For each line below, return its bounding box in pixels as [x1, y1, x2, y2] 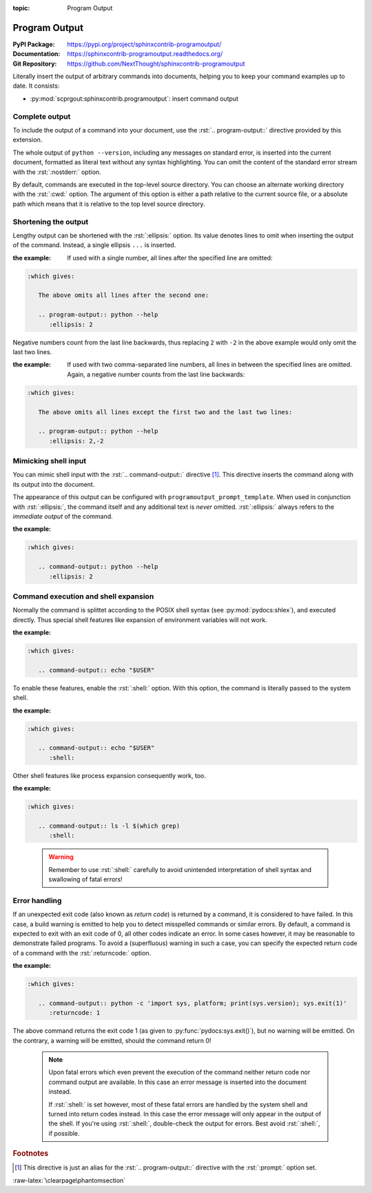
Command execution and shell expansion [12, 591, 154, 601]
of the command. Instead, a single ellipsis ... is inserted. [12, 241, 176, 249]
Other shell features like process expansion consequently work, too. [12, 771, 206, 779]
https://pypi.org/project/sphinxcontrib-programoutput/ [67, 40, 222, 48]
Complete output [12, 111, 71, 121]
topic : [12, 4, 30, 12]
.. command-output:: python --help [38, 563, 158, 571]
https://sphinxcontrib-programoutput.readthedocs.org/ [67, 50, 223, 58]
